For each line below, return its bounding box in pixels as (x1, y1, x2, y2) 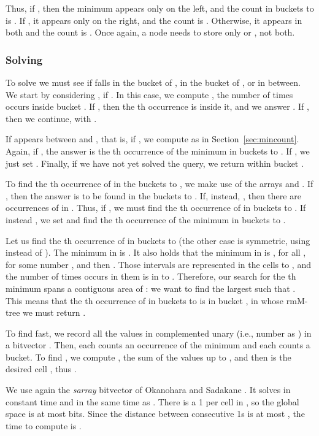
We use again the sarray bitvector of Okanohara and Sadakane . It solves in (6, 383, 291, 396)
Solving (6, 52, 43, 67)
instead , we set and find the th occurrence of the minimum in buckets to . (6, 213, 286, 226)
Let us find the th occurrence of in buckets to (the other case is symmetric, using (6, 234, 310, 247)
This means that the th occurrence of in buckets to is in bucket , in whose (6, 294, 284, 307)
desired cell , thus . (6, 362, 77, 375)
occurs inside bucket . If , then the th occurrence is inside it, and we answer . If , (6, 100, 309, 113)
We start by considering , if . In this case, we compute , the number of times (6, 88, 293, 101)
